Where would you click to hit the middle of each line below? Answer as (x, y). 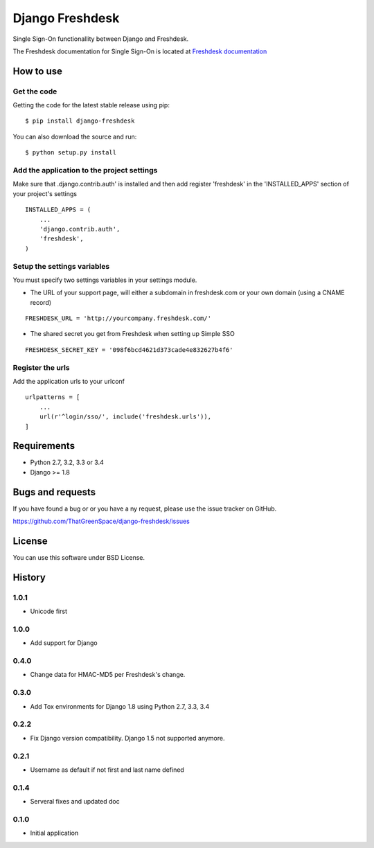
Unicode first (48, 611)
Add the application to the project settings (85, 170)
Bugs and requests (54, 492)
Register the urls (41, 367)
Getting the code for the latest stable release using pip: (91, 105)
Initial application (54, 833)
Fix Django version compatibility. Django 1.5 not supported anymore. (127, 738)
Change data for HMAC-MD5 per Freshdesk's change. (108, 675)
